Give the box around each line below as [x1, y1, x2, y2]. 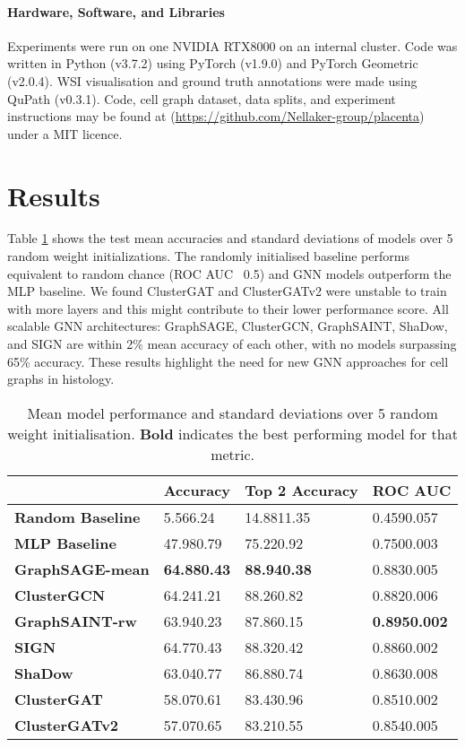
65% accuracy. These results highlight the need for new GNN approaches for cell [7, 352, 449, 370]
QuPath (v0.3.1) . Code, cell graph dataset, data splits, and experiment [7, 89, 396, 108]
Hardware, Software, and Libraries [7, 2, 225, 21]
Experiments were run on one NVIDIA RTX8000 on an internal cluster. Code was [7, 36, 458, 55]
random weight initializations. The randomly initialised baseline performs [7, 247, 409, 265]
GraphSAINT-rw [14, 610, 137, 631]
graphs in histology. [7, 369, 115, 388]
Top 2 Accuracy [245, 479, 358, 500]
